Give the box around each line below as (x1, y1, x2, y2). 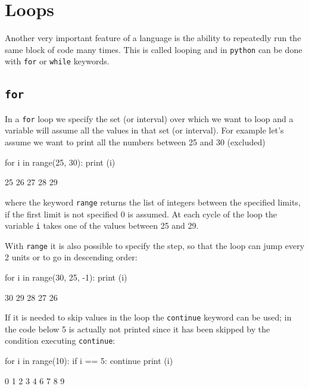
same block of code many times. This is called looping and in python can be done (5, 43, 302, 55)
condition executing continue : (5, 334, 116, 347)
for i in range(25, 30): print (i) (5, 155, 116, 168)
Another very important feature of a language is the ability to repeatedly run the (5, 32, 301, 44)
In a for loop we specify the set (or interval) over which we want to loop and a (5, 112, 294, 125)
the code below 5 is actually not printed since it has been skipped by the (5, 322, 270, 335)
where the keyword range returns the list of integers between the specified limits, (5, 195, 301, 208)
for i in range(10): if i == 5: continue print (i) (5, 354, 173, 367)
